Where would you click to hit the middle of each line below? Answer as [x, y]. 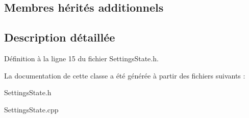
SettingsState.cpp [31, 109]
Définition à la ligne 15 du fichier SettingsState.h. [81, 58]
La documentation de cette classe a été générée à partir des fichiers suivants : [125, 75]
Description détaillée [60, 37]
